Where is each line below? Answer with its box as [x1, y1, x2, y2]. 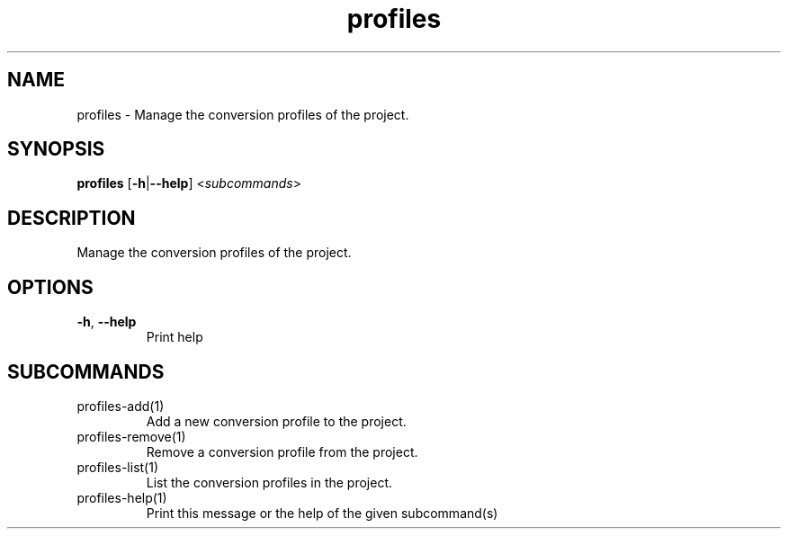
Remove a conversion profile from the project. [146, 443, 418, 460]
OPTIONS [7, 275, 94, 299]
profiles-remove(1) [76, 428, 186, 444]
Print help [146, 329, 203, 345]
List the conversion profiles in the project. [146, 474, 393, 490]
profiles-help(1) [76, 489, 167, 505]
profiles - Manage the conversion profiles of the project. [76, 106, 409, 122]
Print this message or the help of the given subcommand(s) [146, 505, 498, 521]
